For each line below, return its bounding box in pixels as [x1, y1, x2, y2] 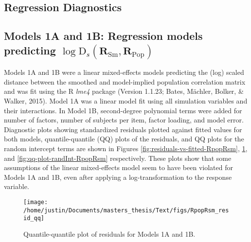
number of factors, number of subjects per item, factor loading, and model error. [4, 115, 244, 125]
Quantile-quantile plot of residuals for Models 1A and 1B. [23, 228, 196, 239]
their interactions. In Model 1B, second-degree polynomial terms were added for [4, 105, 242, 115]
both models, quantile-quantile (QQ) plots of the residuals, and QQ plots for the [4, 134, 244, 144]
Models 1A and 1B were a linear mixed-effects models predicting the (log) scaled [4, 67, 244, 77]
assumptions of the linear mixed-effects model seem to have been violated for [4, 162, 233, 173]
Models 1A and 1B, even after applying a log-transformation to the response [4, 172, 232, 182]
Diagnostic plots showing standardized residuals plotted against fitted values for [4, 124, 242, 134]
